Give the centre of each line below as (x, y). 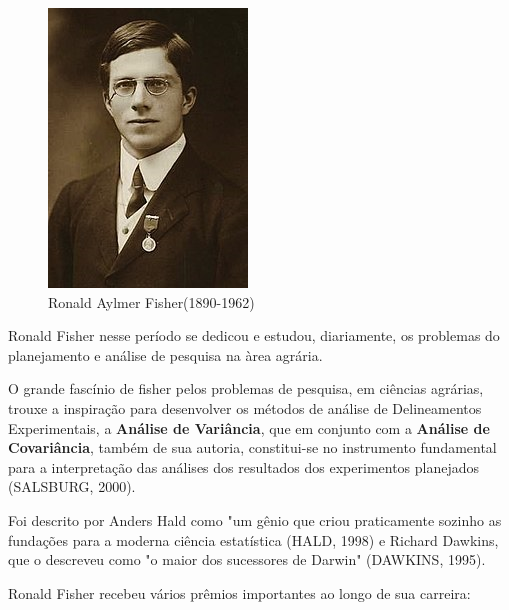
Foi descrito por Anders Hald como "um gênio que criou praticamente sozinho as (255, 519)
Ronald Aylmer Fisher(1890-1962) (151, 301)
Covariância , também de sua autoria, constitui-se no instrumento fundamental (252, 447)
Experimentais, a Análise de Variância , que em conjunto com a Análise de (249, 427)
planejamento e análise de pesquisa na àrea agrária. (165, 354)
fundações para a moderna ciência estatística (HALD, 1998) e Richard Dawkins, (253, 539)
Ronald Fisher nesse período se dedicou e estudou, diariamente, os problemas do (254, 335)
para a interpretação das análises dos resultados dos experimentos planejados (244, 466)
